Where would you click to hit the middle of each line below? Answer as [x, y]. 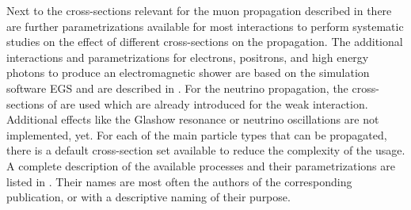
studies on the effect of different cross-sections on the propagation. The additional [205, 42]
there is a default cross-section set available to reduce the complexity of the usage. [206, 150]
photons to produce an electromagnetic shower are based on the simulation [188, 73]
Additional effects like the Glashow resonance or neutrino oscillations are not [193, 119]
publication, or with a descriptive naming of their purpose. [148, 197]
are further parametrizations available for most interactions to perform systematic [205, 26]
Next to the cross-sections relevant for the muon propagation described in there [199, 10]
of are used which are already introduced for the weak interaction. [208, 103]
